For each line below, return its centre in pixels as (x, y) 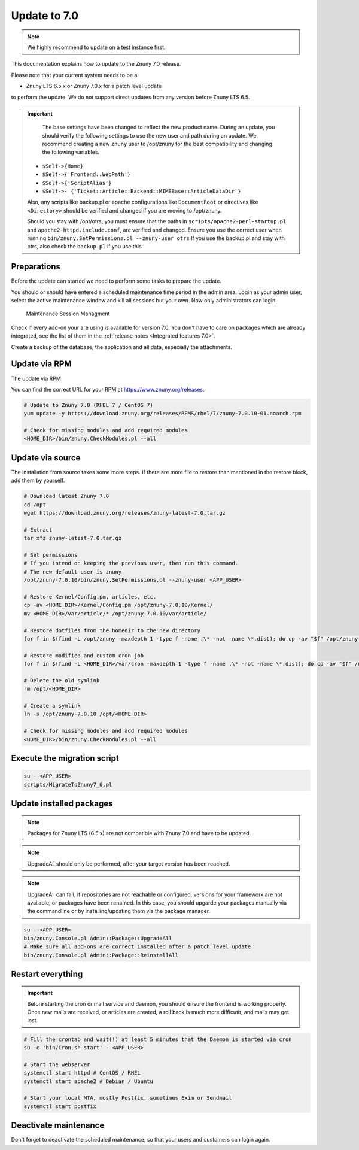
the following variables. (71, 152)
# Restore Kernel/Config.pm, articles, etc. (90, 597)
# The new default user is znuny (73, 571)
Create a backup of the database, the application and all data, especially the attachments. (122, 347)
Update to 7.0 (45, 16)
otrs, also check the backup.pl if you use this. (85, 247)
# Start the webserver (57, 1064)
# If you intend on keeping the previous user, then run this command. (131, 563)
